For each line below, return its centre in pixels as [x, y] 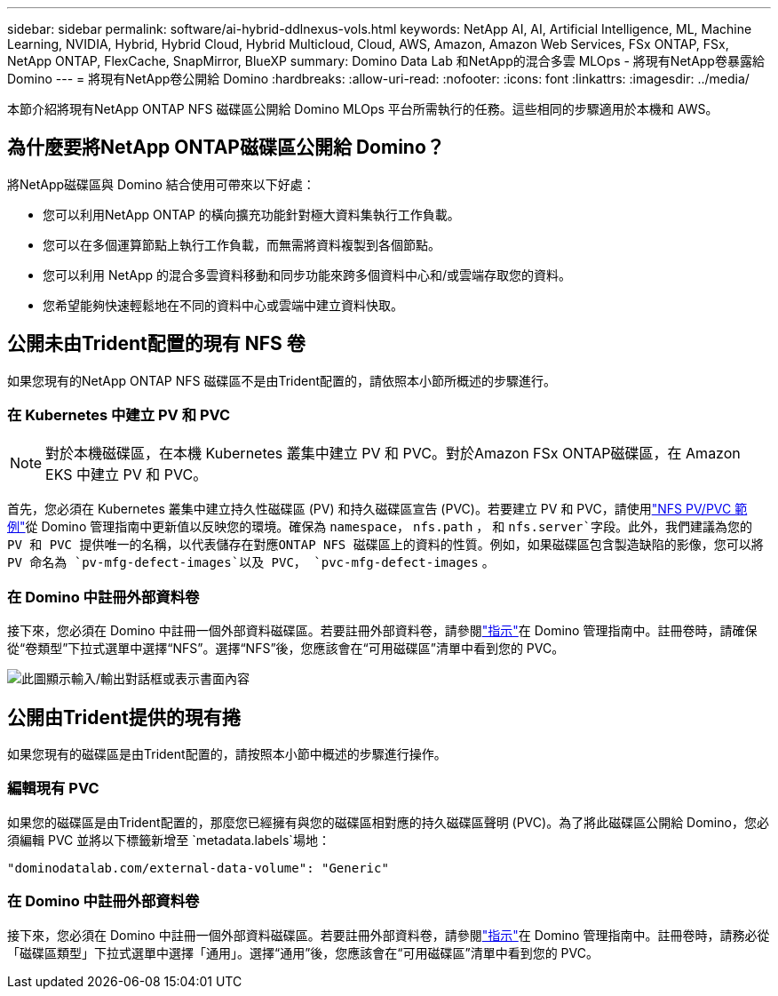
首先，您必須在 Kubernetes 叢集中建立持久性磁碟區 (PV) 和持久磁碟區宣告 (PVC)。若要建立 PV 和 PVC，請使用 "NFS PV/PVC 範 [377, 509]
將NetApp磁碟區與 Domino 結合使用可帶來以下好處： [161, 184]
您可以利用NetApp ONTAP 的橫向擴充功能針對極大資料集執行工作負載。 [251, 214]
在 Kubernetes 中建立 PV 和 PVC [119, 415]
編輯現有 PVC [53, 789]
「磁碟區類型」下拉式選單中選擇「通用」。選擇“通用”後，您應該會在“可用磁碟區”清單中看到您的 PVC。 [303, 952]
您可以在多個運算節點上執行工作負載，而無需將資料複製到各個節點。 [242, 244]
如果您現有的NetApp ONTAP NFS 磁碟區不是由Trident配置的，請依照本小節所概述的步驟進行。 [282, 380]
